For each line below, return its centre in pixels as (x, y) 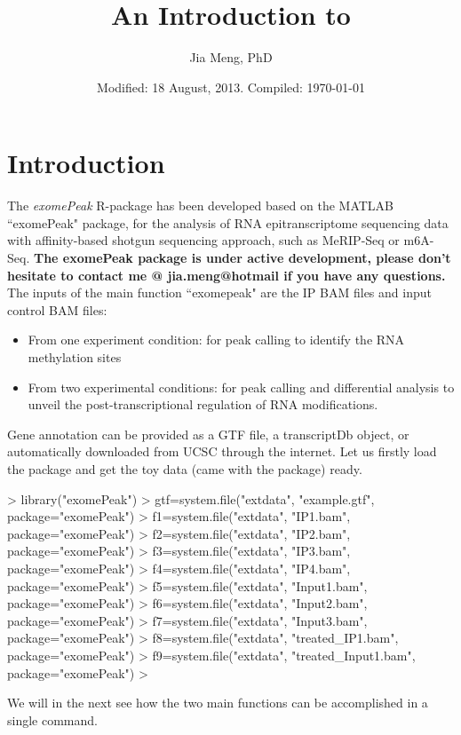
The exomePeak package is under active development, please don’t (242, 258)
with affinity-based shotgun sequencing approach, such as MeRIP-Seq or (203, 240)
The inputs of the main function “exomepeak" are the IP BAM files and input (219, 292)
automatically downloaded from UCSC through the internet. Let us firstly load (222, 451)
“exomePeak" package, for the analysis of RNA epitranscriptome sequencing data (228, 222)
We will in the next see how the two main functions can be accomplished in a (218, 703)
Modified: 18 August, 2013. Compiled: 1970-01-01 (231, 87)
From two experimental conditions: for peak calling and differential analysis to (241, 387)
